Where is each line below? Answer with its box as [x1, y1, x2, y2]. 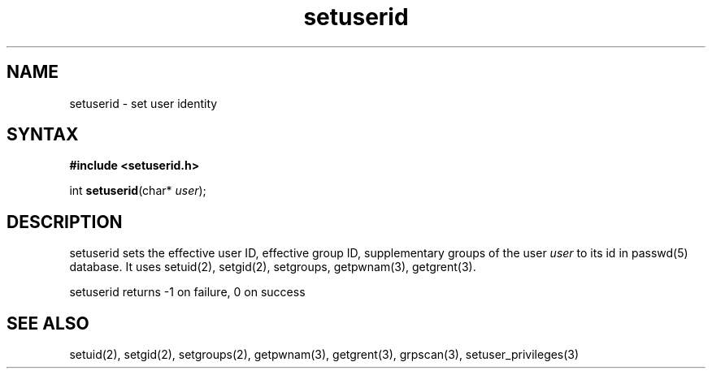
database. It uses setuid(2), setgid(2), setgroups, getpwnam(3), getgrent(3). [69, 260, 476, 274]
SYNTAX [7, 124, 79, 145]
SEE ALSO [7, 312, 89, 334]
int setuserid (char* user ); [69, 183, 206, 198]
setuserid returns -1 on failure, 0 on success [69, 285, 306, 300]
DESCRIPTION [7, 211, 123, 232]
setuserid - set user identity [69, 96, 218, 110]
